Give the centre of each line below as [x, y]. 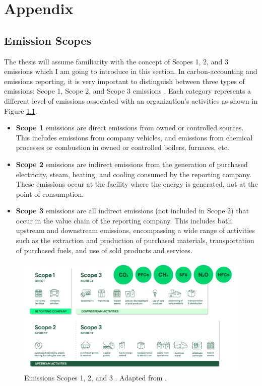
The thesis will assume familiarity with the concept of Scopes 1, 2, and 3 [116, 61]
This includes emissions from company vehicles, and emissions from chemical [134, 137]
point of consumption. [50, 194]
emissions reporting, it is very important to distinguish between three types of [124, 81]
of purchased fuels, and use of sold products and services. [104, 250]
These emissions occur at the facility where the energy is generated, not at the [137, 184]
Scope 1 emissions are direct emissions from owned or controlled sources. [130, 128]
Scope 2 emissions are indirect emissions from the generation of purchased [132, 164]
